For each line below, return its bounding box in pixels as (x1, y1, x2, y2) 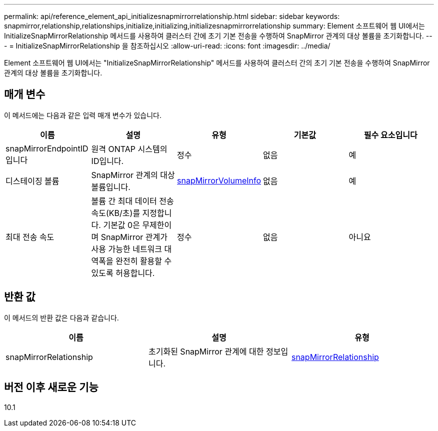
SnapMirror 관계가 (100, 231, 167, 242)
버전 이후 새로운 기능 (4, 381, 98, 394)
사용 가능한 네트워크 (91, 243, 162, 254)
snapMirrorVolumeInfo (177, 175, 261, 185)
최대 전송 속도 (5, 231, 54, 242)
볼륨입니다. (91, 181, 130, 192)
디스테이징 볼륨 (5, 175, 59, 186)
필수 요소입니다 (363, 129, 417, 140)
